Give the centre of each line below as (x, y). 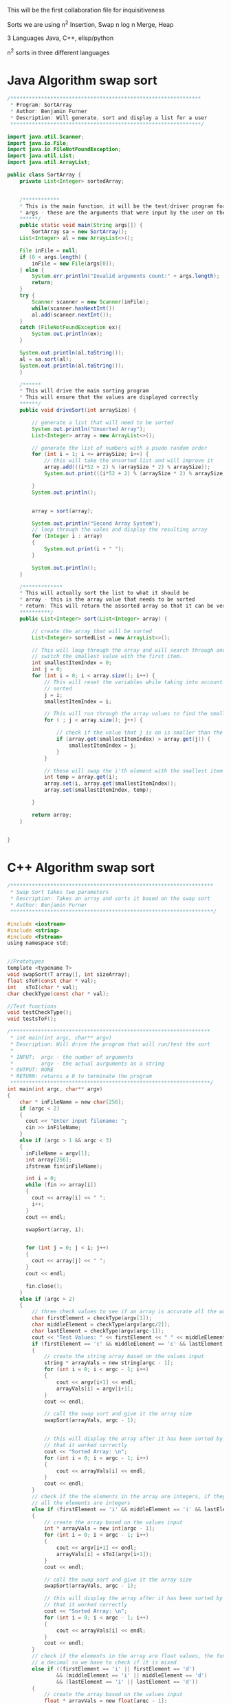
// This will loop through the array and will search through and (129, 650)
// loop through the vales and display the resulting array (120, 530)
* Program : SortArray (41, 105)
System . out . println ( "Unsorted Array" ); (89, 429)
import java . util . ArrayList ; (49, 162)
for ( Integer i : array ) (67, 536)
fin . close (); (44, 1286)
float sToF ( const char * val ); (52, 981)
